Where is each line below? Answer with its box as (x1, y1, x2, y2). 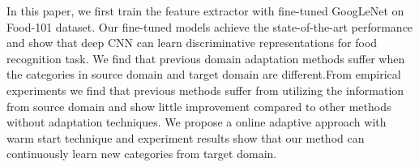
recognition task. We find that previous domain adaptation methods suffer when (6, 49, 405, 66)
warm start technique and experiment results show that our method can (6, 129, 365, 146)
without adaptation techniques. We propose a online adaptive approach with (6, 113, 387, 131)
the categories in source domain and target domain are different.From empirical (6, 66, 401, 83)
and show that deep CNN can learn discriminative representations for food (6, 34, 378, 51)
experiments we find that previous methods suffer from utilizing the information (6, 81, 404, 98)
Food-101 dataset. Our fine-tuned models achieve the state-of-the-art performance (6, 18, 413, 35)
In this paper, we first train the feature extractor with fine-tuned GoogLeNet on (6, 2, 404, 19)
